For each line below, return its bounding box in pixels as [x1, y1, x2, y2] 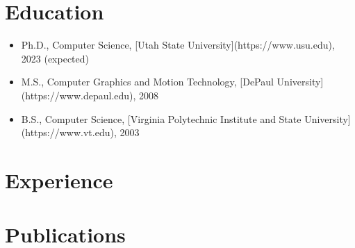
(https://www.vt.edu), [21, 125, 117, 140]
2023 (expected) [21, 51, 90, 65]
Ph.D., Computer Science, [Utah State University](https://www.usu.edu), [21, 38, 335, 52]
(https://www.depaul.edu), [21, 88, 136, 102]
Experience [5, 165, 113, 194]
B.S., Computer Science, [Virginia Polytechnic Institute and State [21, 111, 302, 126]
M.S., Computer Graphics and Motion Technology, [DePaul [21, 74, 274, 89]
